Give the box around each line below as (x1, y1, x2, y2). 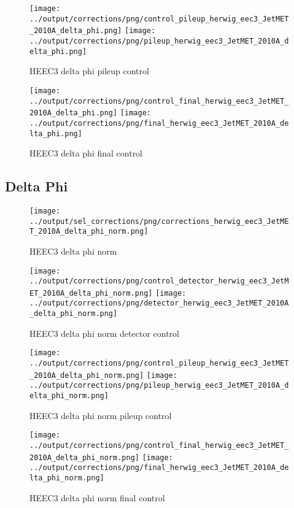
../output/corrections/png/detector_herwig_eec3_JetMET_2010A (29, 299, 289, 308)
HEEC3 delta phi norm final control (29, 491, 165, 504)
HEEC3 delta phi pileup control (29, 64, 149, 77)
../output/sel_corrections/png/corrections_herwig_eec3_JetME (29, 217, 289, 226)
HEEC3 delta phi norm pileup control (29, 409, 172, 421)
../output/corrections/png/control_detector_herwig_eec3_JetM (29, 277, 289, 286)
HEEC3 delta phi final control (29, 147, 143, 160)
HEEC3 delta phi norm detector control (29, 326, 179, 339)
